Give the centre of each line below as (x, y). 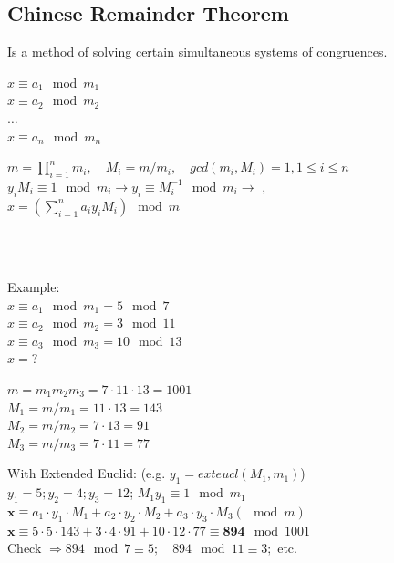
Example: (34, 286)
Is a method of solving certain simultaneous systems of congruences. (197, 52)
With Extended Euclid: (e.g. (87, 473)
